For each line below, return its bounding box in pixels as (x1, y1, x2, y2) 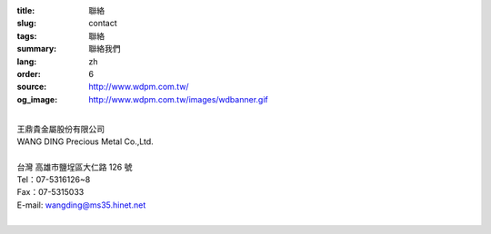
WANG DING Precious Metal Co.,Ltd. (16, 136, 154, 147)
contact (88, 18, 117, 29)
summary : (16, 44, 57, 54)
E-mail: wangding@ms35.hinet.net (16, 200, 146, 210)
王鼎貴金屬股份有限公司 (16, 123, 105, 134)
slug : (16, 18, 36, 29)
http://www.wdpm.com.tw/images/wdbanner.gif (88, 93, 268, 104)
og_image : (16, 93, 58, 104)
